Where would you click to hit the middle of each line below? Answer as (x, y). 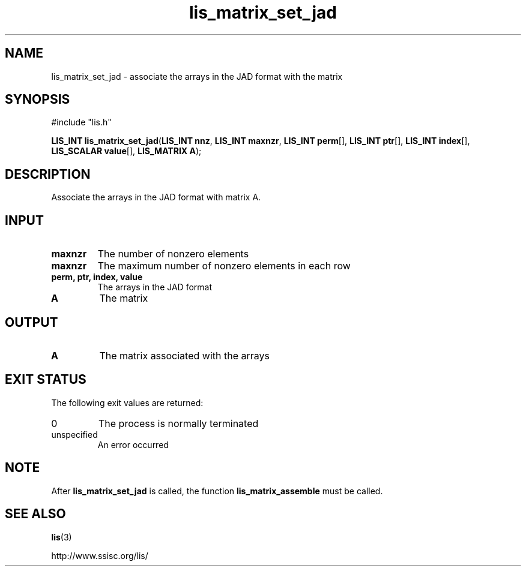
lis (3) (62, 537)
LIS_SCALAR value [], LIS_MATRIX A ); (126, 151)
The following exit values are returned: (127, 402)
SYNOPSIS (38, 100)
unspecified (74, 434)
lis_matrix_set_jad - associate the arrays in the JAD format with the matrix (197, 76)
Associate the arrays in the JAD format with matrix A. (156, 197)
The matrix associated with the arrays (184, 355)
